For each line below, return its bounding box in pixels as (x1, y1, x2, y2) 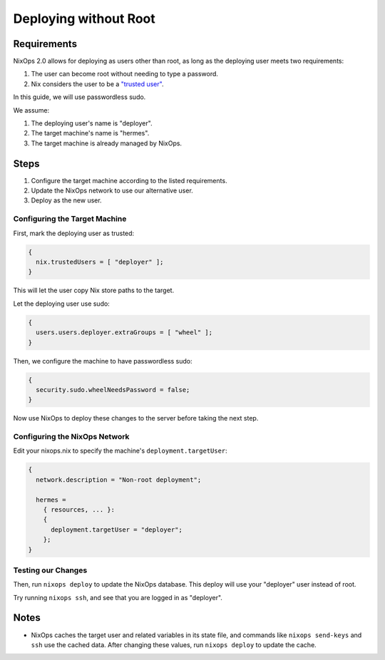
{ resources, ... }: (43, 505, 115, 513)
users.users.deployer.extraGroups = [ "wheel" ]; (36, 329, 213, 336)
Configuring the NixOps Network (13, 432, 130, 442)
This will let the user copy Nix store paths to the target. (13, 286, 175, 295)
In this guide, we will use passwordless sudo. (13, 93, 146, 101)
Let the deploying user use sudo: (13, 299, 110, 308)
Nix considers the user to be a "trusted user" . (31, 79, 164, 88)
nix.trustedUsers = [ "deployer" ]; (36, 258, 164, 266)
